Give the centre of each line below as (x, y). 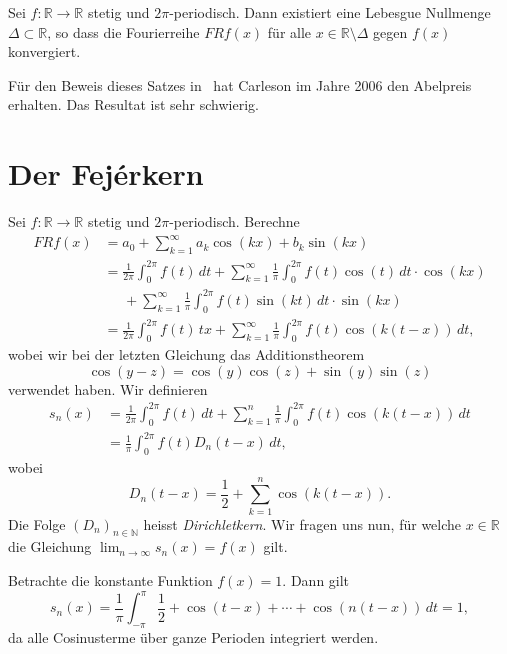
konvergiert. (44, 51)
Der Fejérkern (106, 173)
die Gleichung (50, 546)
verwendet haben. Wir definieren (108, 388)
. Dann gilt (316, 579)
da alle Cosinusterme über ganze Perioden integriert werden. (193, 636)
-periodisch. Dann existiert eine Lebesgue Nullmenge (330, 12)
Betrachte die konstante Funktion (110, 579)
